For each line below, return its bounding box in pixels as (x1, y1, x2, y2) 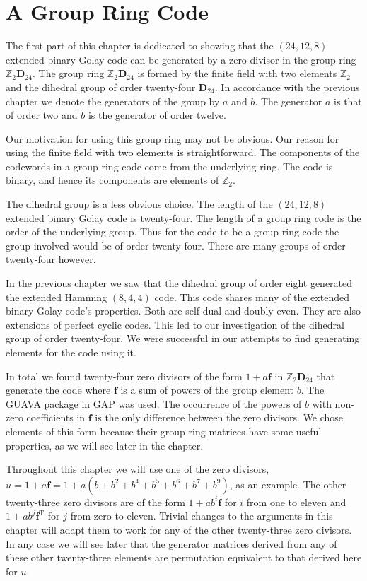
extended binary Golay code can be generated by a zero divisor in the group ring (6, 52, 356, 66)
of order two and (6, 107, 78, 122)
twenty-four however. (6, 252, 96, 266)
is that (334, 93, 362, 108)
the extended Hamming (6, 289, 107, 304)
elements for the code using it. (6, 345, 136, 359)
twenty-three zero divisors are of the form (6, 494, 185, 509)
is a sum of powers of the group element (120, 382, 293, 397)
